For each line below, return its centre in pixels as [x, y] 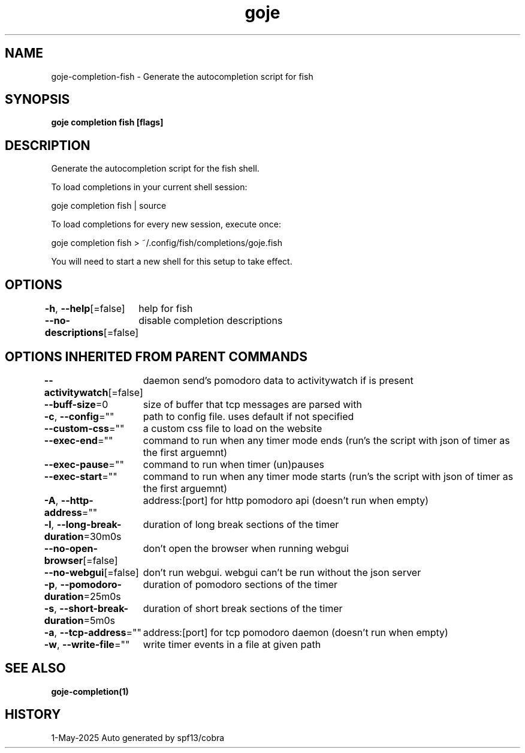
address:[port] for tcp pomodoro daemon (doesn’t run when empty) [295, 632]
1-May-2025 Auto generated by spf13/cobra [138, 737]
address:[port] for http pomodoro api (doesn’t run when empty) [286, 500]
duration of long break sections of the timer [241, 524]
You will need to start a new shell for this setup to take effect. [172, 262]
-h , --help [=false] [85, 309]
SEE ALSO [35, 668]
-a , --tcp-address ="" [93, 632]
